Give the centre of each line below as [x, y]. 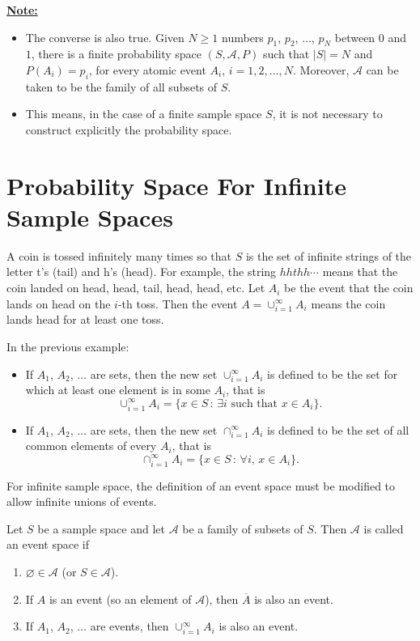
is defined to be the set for [333, 374]
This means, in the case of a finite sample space [144, 114]
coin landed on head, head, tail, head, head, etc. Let [136, 288]
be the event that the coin [349, 288]
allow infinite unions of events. [82, 501]
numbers [243, 37]
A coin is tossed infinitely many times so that [119, 255]
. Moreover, [321, 69]
